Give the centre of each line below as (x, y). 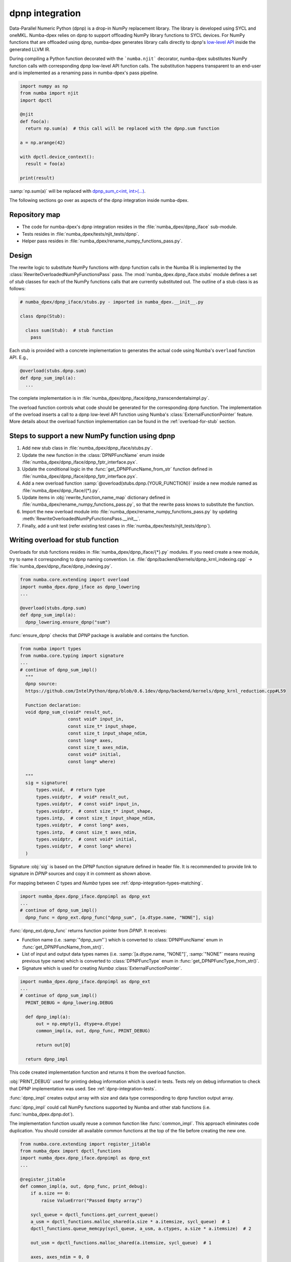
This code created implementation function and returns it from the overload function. (98, 1072)
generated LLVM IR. (30, 49)
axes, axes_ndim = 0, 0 (60, 1257)
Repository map (35, 215)
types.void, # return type (71, 790)
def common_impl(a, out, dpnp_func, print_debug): (84, 1187)
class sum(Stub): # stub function (69, 330)
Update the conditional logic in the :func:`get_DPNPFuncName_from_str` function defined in (117, 469)
